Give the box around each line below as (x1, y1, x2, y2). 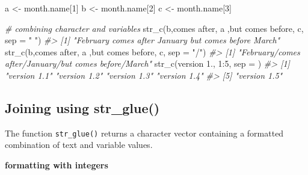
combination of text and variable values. (5, 138, 153, 151)
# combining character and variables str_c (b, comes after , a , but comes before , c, (5, 22, 304, 34)
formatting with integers (5, 159, 108, 171)
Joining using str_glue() (5, 98, 160, 117)
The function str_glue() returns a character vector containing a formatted (5, 126, 284, 139)
